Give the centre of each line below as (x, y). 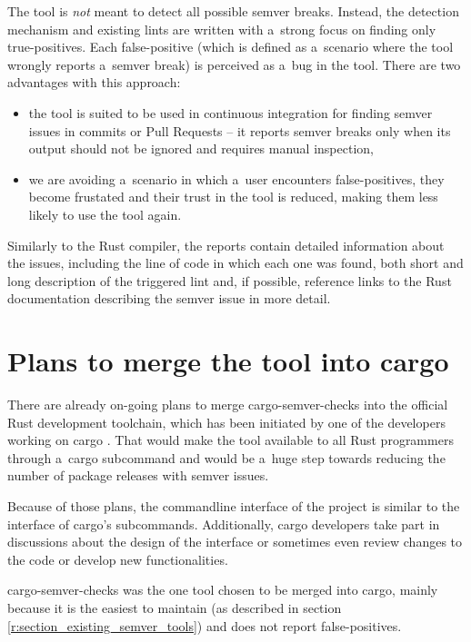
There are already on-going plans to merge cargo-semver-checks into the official (228, 405)
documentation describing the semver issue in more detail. (169, 298)
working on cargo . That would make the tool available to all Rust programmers (230, 440)
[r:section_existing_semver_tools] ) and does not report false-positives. (205, 625)
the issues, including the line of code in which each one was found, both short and (235, 263)
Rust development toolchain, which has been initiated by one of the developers (226, 422)
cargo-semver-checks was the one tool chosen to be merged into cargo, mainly (223, 590)
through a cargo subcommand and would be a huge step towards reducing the (226, 457)
